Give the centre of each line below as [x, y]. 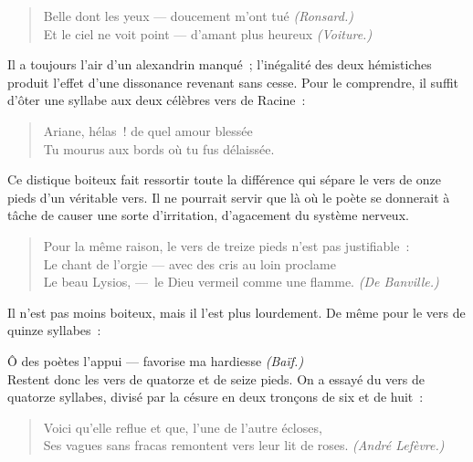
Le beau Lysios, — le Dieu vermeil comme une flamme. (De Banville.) [241, 282]
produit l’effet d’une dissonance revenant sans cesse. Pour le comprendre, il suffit [233, 82]
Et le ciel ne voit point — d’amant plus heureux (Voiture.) [208, 33]
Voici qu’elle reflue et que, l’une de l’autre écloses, [183, 427]
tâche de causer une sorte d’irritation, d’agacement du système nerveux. [208, 215]
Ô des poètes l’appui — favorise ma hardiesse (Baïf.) [156, 360]
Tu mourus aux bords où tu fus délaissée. [159, 148]
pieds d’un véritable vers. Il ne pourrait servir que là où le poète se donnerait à [229, 197]
